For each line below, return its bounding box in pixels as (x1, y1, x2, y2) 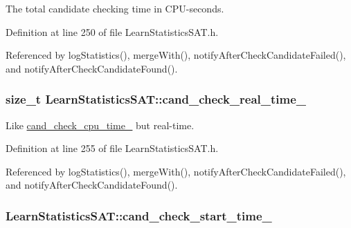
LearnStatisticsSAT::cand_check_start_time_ (6, 207, 272, 224)
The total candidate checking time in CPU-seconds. (6, 1, 224, 15)
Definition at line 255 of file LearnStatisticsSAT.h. (6, 141, 219, 155)
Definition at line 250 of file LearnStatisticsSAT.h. (6, 24, 219, 39)
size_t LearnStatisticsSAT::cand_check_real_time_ (6, 91, 307, 108)
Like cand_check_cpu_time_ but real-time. (6, 117, 195, 132)
